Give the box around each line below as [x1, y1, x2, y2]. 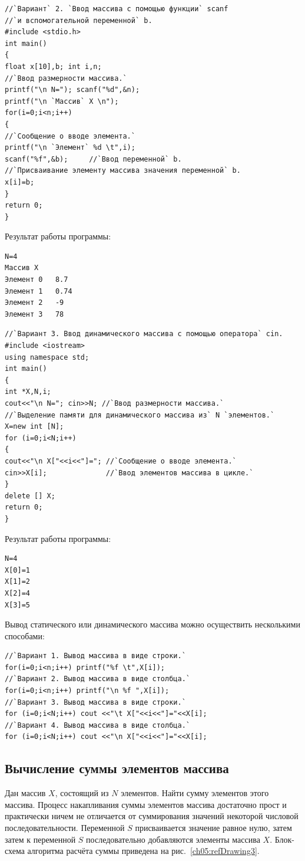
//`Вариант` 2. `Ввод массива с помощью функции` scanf [5, 5, 228, 13]
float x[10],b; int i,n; [5, 62, 102, 71]
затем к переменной [5, 833, 76, 845]
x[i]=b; [5, 178, 35, 186]
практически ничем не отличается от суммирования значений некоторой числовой [5, 810, 299, 822]
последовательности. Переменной [5, 821, 125, 834]
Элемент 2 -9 [5, 298, 64, 307]
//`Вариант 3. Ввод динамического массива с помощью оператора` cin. [5, 330, 283, 339]
